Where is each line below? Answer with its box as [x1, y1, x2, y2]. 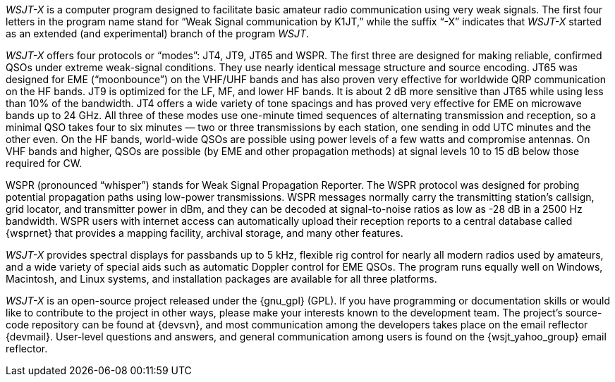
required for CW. [6, 157, 83, 169]
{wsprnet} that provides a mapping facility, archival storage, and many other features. [6, 227, 403, 239]
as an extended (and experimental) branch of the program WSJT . [6, 27, 310, 39]
